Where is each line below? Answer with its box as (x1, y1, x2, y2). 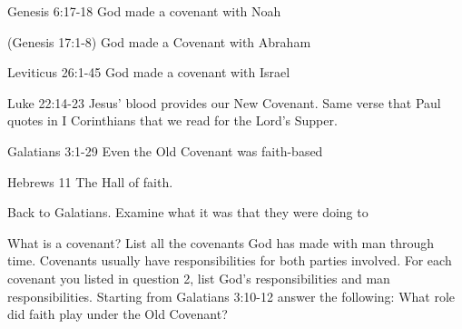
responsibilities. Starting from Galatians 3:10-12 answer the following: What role (7, 286, 456, 305)
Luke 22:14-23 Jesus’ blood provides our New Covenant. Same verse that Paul (7, 93, 441, 112)
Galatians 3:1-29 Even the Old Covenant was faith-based (7, 141, 323, 160)
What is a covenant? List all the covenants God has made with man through (7, 233, 435, 252)
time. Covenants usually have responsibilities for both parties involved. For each (7, 251, 452, 270)
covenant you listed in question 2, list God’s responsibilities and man (7, 268, 390, 287)
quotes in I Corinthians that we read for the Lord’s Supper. (7, 111, 338, 130)
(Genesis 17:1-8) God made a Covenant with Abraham (7, 32, 311, 51)
